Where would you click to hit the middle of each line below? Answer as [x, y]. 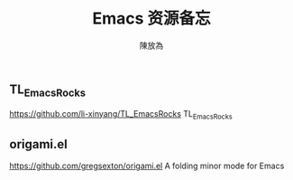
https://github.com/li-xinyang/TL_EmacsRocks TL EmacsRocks [121, 114]
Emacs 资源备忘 [151, 19]
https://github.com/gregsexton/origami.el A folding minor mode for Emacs [147, 166]
